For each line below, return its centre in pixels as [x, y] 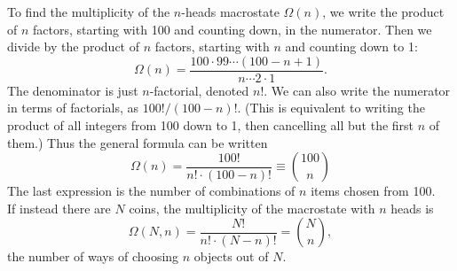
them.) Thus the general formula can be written [138, 142]
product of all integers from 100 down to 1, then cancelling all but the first [211, 125]
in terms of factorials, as [73, 108]
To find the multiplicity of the [89, 12]
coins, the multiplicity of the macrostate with [252, 208]
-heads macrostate [230, 12]
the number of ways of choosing [93, 256]
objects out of [231, 256]
